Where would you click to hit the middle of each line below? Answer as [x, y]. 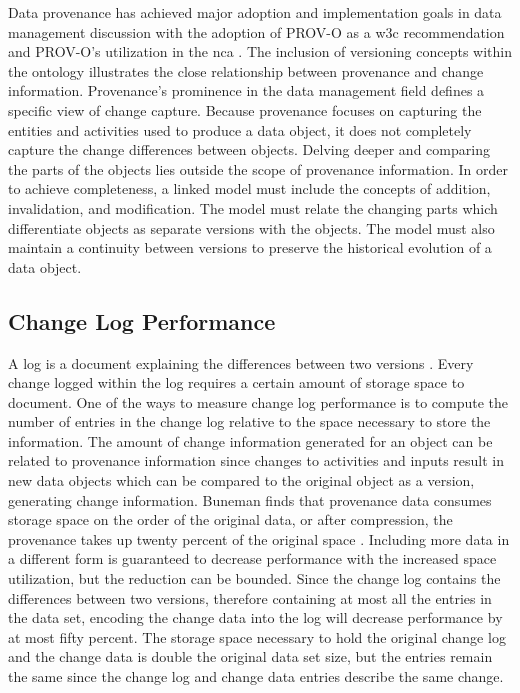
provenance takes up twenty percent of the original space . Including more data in [259, 538]
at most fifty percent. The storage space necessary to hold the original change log [257, 636]
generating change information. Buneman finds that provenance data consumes [250, 499]
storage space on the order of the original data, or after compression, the [230, 519]
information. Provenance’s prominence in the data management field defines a [246, 90]
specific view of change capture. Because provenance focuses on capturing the [245, 109]
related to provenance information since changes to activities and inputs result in [256, 460]
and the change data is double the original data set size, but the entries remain [250, 656]
